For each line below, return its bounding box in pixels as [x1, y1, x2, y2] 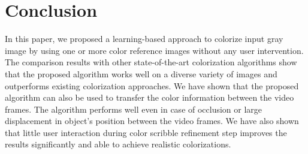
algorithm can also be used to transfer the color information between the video [5, 91, 294, 104]
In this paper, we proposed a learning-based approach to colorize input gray [5, 32, 283, 45]
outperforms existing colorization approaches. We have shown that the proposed [5, 79, 299, 92]
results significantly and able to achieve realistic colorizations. [5, 138, 231, 150]
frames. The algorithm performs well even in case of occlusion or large [5, 102, 262, 115]
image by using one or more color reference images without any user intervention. [5, 44, 304, 56]
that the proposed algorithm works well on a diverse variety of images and [5, 67, 277, 80]
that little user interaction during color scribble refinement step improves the [5, 126, 287, 138]
